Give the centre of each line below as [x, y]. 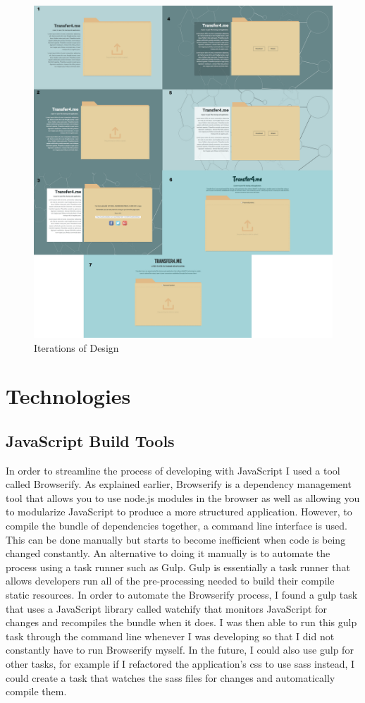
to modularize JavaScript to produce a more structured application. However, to [179, 512]
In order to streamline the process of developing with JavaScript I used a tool [173, 470]
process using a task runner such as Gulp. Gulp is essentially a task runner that [178, 567]
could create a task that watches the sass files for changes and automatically [171, 677]
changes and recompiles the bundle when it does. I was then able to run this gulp [181, 622]
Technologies [68, 396]
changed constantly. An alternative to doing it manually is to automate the [168, 553]
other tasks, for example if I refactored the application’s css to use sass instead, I [180, 663]
